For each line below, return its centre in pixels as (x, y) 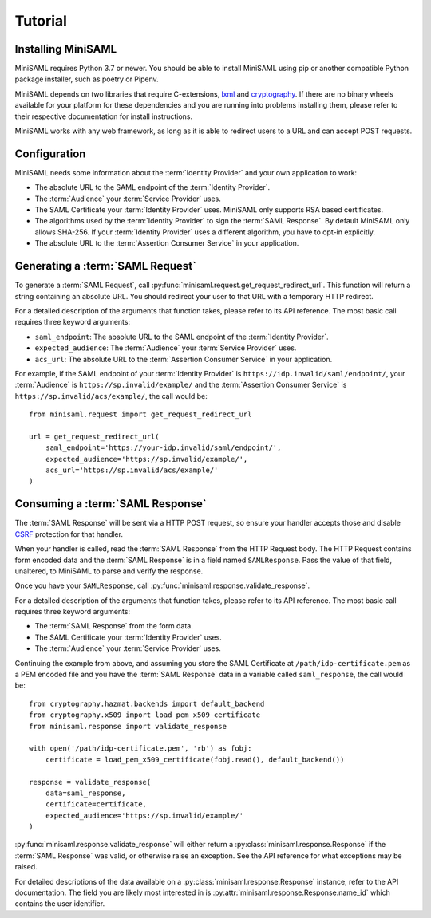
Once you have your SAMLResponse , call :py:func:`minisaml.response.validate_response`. (162, 585)
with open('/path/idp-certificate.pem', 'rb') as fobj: (140, 749)
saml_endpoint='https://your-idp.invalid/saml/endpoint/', (163, 448)
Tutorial (41, 21)
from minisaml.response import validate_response (128, 726)
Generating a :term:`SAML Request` (106, 266)
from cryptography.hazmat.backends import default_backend (147, 703)
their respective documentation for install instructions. (104, 116)
